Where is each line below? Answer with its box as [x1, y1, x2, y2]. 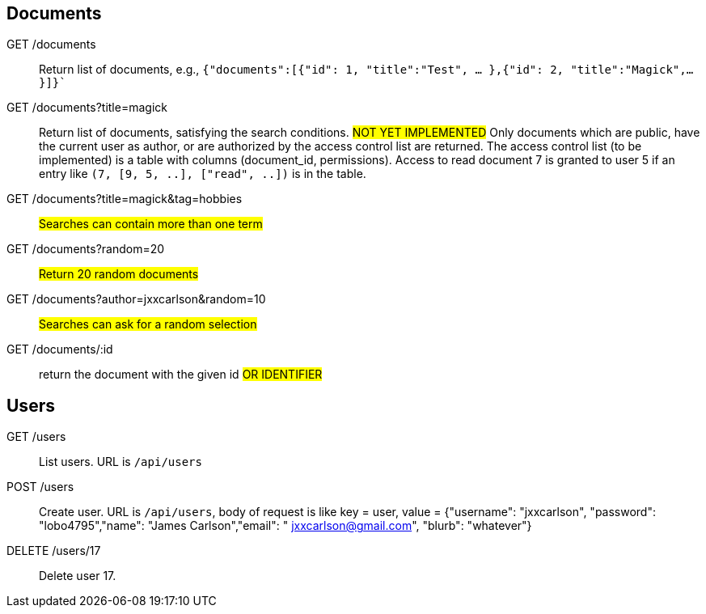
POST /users [6, 480, 74, 494]
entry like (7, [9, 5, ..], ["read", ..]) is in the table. [39, 167, 366, 181]
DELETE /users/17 [6, 544, 101, 558]
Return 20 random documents [39, 267, 199, 282]
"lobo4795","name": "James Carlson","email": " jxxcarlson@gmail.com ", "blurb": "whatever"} [39, 519, 532, 533]
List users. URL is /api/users [39, 455, 202, 469]
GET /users [6, 430, 66, 444]
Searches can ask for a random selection [39, 317, 257, 332]
